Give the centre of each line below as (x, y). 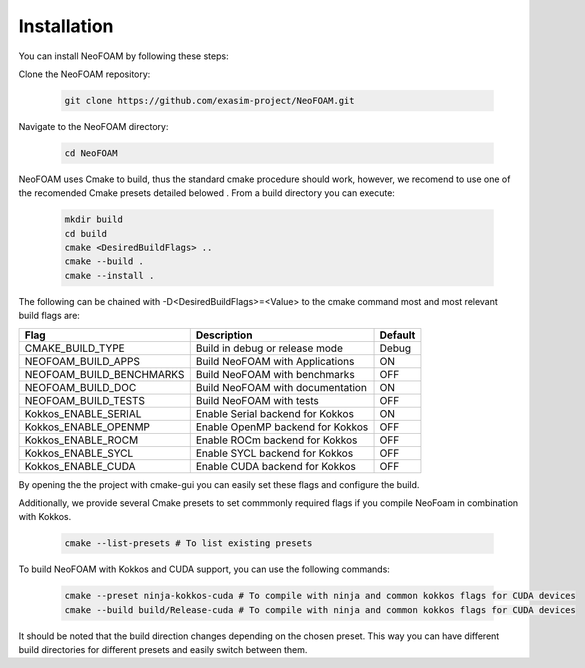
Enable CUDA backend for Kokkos (276, 466)
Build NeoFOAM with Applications (275, 361)
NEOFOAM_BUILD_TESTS (84, 400)
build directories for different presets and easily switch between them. (163, 650)
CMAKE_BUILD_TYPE (74, 348)
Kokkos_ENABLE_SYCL (79, 453)
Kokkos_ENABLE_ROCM (81, 440)
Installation (66, 26)
